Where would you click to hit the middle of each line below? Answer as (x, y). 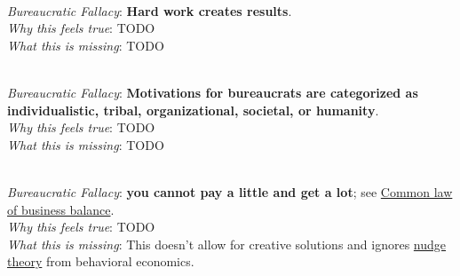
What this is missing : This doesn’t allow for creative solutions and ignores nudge (227, 244)
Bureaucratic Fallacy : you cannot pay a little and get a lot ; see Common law (230, 191)
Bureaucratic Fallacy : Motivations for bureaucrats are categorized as (213, 92)
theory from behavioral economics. (101, 261)
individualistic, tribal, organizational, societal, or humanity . (193, 110)
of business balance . (61, 209)
